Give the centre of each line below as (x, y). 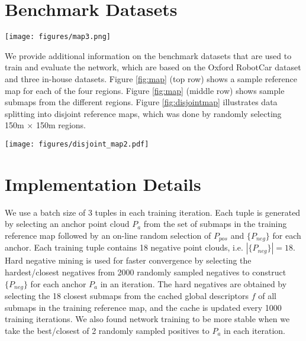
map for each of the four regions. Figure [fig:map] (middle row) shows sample (145, 90)
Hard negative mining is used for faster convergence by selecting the (128, 260)
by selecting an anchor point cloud (67, 224)
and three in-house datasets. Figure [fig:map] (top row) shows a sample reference (151, 78)
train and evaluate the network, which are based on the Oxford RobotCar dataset (153, 67)
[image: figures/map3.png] (58, 37)
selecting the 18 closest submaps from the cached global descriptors (127, 295)
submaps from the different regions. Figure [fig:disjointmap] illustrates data (141, 102)
